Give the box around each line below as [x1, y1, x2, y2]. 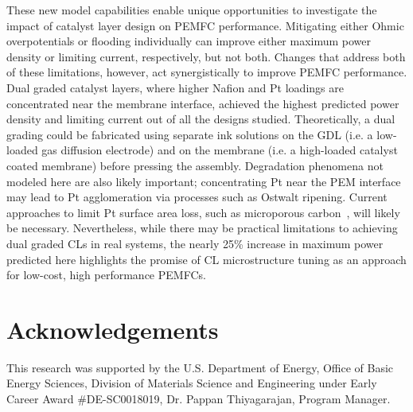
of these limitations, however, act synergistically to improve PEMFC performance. [6, 64, 407, 80]
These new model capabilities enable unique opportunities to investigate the [6, 2, 377, 17]
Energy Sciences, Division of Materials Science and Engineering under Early [6, 375, 377, 391]
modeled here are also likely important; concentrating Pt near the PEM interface [6, 173, 401, 189]
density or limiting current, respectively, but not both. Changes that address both [6, 48, 406, 64]
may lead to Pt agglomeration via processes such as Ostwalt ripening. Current [6, 189, 388, 205]
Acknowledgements [6, 313, 219, 345]
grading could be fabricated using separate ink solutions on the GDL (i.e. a [6, 126, 373, 142]
